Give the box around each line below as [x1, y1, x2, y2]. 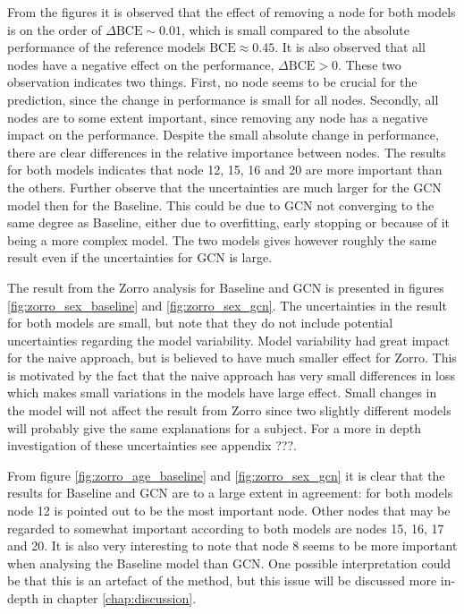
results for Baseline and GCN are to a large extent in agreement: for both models [7, 483, 453, 502]
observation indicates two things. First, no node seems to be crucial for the [7, 72, 418, 91]
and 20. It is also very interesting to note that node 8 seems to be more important [7, 536, 458, 555]
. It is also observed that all [274, 38, 426, 56]
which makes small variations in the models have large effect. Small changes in [7, 383, 437, 402]
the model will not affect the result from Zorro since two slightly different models [7, 401, 451, 420]
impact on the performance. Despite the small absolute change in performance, [7, 125, 439, 144]
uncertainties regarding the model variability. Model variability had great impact [7, 330, 450, 349]
